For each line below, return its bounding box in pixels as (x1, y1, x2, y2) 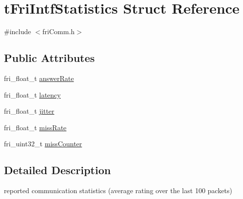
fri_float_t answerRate (4, 73, 74, 83)
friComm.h (42, 26, 75, 37)
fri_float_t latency (4, 89, 61, 99)
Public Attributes (4, 50, 95, 65)
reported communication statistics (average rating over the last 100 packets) (4, 185, 233, 196)
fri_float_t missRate (4, 122, 67, 132)
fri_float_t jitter (4, 106, 54, 116)
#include (4, 26, 31, 37)
